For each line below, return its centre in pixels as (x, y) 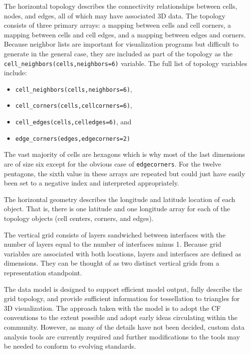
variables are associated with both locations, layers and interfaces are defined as (123, 253)
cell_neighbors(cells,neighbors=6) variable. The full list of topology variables (125, 63)
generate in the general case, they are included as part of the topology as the (118, 53)
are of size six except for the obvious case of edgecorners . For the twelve (113, 164)
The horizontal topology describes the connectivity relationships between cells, (121, 6)
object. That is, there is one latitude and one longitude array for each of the (117, 209)
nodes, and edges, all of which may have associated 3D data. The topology (115, 15)
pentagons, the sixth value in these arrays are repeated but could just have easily (125, 173)
